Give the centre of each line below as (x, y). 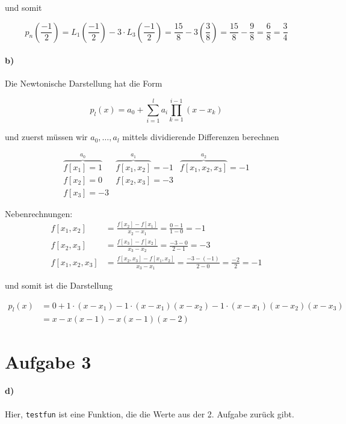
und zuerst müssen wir (46, 137)
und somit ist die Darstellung (59, 285)
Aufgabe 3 (48, 361)
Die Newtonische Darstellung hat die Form (84, 83)
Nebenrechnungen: (39, 213)
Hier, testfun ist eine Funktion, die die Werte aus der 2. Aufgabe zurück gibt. (150, 413)
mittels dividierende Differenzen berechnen (201, 137)
